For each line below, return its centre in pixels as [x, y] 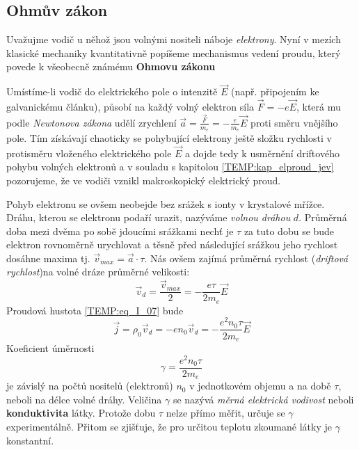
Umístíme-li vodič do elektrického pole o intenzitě [112, 91]
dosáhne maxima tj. [48, 258]
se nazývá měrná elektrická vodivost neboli [263, 399]
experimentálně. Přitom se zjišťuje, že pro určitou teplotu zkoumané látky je [169, 426]
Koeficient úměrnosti [50, 348]
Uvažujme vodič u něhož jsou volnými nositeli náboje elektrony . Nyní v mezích [174, 39]
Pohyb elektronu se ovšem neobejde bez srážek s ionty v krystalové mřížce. [166, 203]
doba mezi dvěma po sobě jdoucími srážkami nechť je [120, 231]
